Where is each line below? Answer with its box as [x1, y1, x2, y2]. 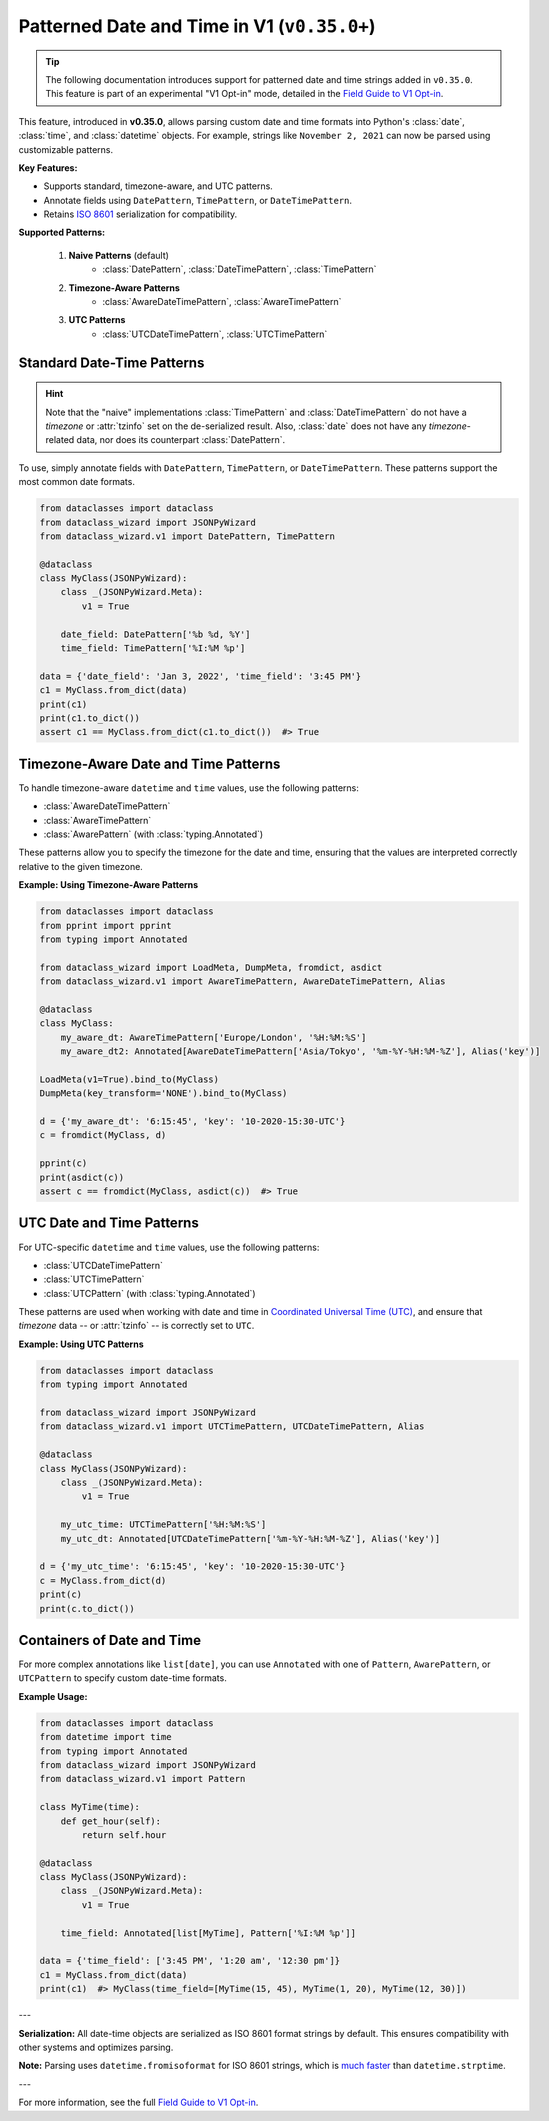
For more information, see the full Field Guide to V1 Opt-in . [18, 2096, 259, 2109]
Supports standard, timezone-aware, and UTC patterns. [43, 180, 274, 192]
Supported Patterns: [18, 226, 105, 239]
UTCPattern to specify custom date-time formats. [18, 1672, 227, 1684]
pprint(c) [39, 1158, 88, 1169]
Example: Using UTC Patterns [18, 1338, 144, 1350]
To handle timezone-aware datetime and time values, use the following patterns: [18, 781, 359, 794]
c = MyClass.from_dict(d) [39, 1575, 167, 1586]
